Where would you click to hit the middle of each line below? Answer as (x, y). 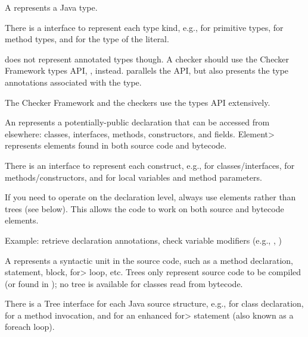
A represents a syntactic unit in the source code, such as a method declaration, (149, 260)
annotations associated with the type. (73, 82)
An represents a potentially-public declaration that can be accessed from (137, 122)
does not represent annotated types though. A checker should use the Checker (147, 59)
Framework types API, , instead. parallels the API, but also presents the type (147, 70)
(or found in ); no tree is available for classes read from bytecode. (124, 283)
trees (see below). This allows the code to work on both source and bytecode (144, 208)
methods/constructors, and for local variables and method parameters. (133, 177)
